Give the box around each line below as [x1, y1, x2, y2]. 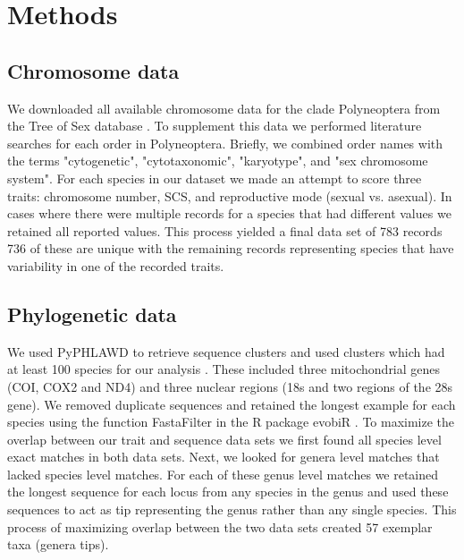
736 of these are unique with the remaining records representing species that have [7, 239, 454, 258]
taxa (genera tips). [7, 535, 109, 554]
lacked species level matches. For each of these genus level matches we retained [7, 464, 439, 483]
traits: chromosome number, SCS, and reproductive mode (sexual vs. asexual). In [7, 186, 452, 205]
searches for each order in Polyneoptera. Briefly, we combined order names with [7, 133, 443, 152]
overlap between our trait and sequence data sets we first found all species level [7, 429, 442, 448]
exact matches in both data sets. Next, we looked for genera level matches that [7, 447, 440, 466]
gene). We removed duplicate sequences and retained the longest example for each [7, 395, 456, 413]
